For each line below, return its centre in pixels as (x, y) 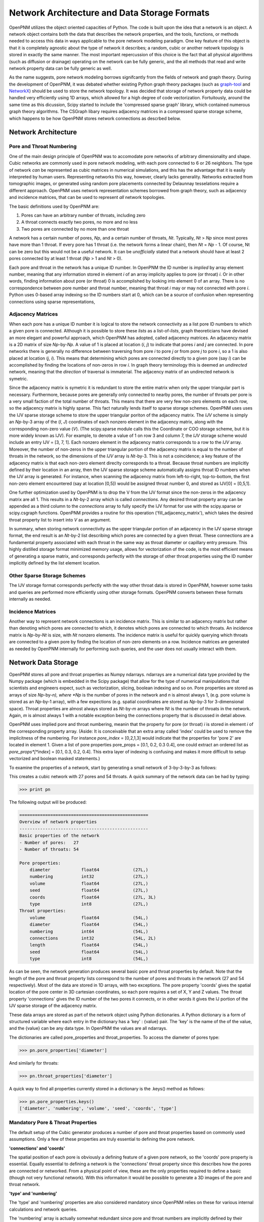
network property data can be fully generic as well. (60, 68)
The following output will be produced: (48, 802)
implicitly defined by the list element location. (55, 563)
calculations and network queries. (43, 1209)
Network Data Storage (44, 663)
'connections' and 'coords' (37, 1148)
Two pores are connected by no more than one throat (75, 229)
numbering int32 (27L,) (89, 877)
